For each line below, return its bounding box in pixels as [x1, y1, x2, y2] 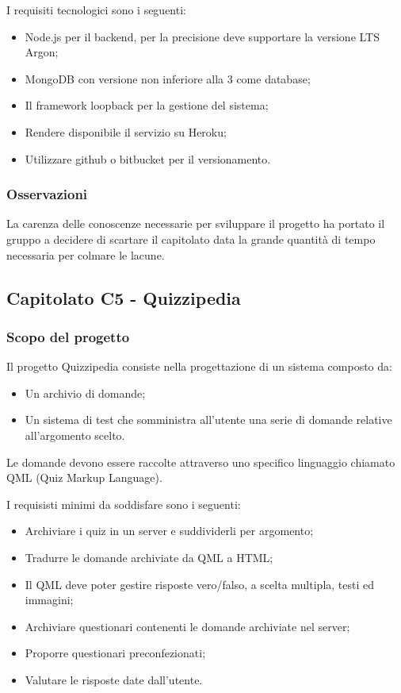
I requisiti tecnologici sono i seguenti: [6, 2, 186, 17]
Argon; [25, 44, 59, 60]
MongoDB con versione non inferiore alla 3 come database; [25, 70, 311, 87]
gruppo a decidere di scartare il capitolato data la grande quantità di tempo [6, 230, 376, 247]
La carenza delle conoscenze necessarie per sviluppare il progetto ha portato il [6, 215, 385, 232]
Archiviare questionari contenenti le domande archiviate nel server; [25, 618, 350, 634]
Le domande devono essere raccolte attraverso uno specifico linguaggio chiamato [6, 453, 395, 470]
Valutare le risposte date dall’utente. [25, 671, 203, 687]
